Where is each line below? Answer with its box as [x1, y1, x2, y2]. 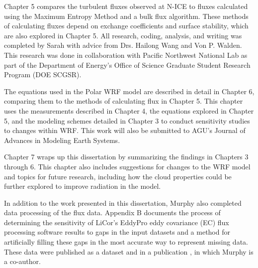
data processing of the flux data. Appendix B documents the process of [4, 207, 221, 218]
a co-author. [4, 256, 41, 267]
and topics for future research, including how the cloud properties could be [4, 171, 232, 181]
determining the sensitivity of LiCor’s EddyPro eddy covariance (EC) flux [4, 217, 229, 227]
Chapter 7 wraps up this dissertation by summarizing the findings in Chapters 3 [4, 151, 249, 162]
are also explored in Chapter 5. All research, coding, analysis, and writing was [4, 30, 242, 40]
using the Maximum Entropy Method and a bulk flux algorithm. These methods [4, 10, 249, 21]
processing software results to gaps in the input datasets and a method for [4, 227, 230, 237]
